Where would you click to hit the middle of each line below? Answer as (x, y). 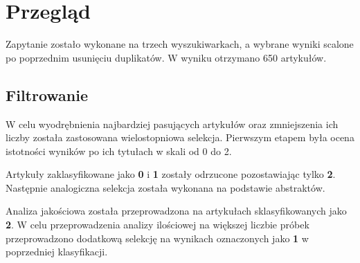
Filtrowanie (47, 94)
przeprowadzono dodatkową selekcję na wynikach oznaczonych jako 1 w (157, 238)
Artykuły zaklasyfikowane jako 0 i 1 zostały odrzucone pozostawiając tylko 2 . (171, 174)
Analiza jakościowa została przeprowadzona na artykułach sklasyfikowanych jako (176, 211)
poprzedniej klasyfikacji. (57, 252)
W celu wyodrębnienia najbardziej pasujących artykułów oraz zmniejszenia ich (172, 124)
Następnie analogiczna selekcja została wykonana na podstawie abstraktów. (165, 187)
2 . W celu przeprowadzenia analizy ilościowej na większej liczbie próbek (157, 225)
